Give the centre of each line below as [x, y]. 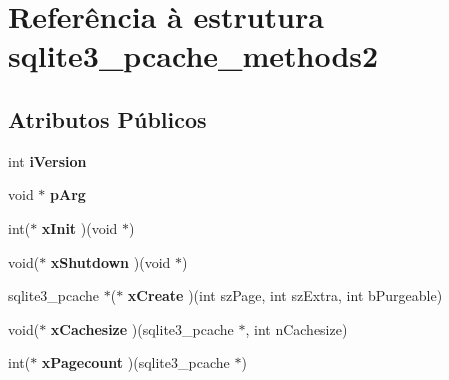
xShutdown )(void [110, 261]
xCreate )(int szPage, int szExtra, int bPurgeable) [285, 295]
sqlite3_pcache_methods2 [193, 55]
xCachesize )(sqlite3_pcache [142, 328]
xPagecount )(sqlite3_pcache [135, 362]
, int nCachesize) [296, 328]
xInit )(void [79, 227]
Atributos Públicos [107, 118]
